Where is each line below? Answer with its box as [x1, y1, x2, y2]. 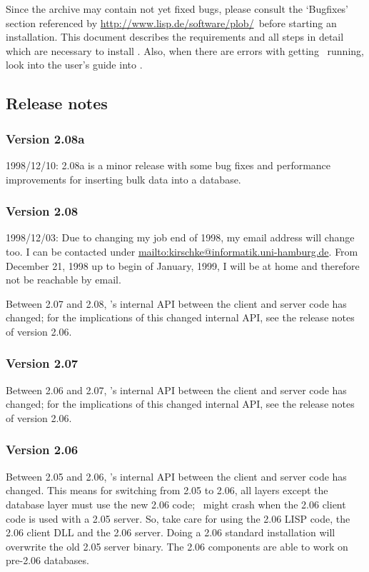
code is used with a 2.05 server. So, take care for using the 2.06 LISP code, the [6, 511, 350, 526]
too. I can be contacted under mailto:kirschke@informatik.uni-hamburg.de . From [6, 244, 358, 259]
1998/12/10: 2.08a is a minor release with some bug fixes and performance [6, 157, 331, 172]
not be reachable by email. [6, 272, 121, 287]
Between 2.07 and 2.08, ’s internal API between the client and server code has [6, 296, 347, 311]
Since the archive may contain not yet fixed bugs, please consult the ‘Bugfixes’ [6, 1, 349, 16]
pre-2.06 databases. [6, 553, 89, 568]
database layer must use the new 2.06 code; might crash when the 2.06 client [6, 496, 346, 511]
